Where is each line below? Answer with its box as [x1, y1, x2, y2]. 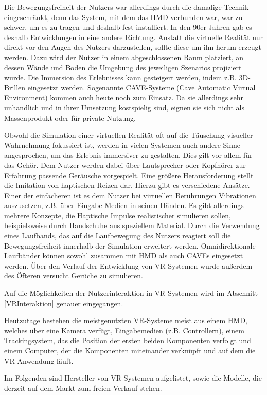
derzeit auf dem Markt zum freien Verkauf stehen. [4, 382, 162, 393]
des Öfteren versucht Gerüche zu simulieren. [4, 270, 143, 281]
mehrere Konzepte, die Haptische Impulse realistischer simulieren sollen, [4, 210, 231, 220]
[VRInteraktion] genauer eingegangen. [4, 297, 123, 308]
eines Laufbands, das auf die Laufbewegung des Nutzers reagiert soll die [4, 230, 231, 241]
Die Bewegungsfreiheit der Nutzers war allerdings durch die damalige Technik [4, 2, 249, 12]
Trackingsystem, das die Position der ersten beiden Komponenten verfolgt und [4, 335, 251, 346]
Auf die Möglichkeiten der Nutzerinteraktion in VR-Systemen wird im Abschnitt [4, 288, 258, 298]
